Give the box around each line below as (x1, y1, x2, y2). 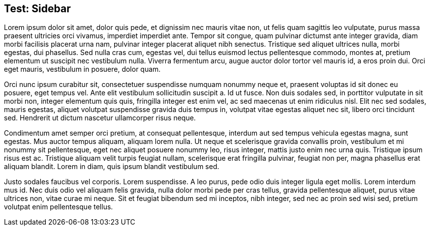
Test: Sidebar (4, 2, 71, 15)
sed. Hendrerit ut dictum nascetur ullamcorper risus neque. (4, 114, 196, 122)
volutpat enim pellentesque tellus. (4, 202, 113, 211)
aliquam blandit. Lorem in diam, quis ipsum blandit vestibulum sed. (4, 162, 219, 171)
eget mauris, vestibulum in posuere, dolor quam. (4, 65, 161, 74)
